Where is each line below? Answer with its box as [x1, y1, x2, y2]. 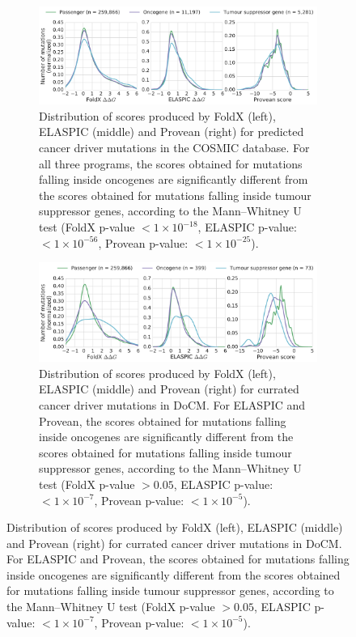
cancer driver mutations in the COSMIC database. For [39, 139, 310, 156]
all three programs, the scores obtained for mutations [39, 155, 303, 172]
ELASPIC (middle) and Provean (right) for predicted [39, 123, 304, 140]
